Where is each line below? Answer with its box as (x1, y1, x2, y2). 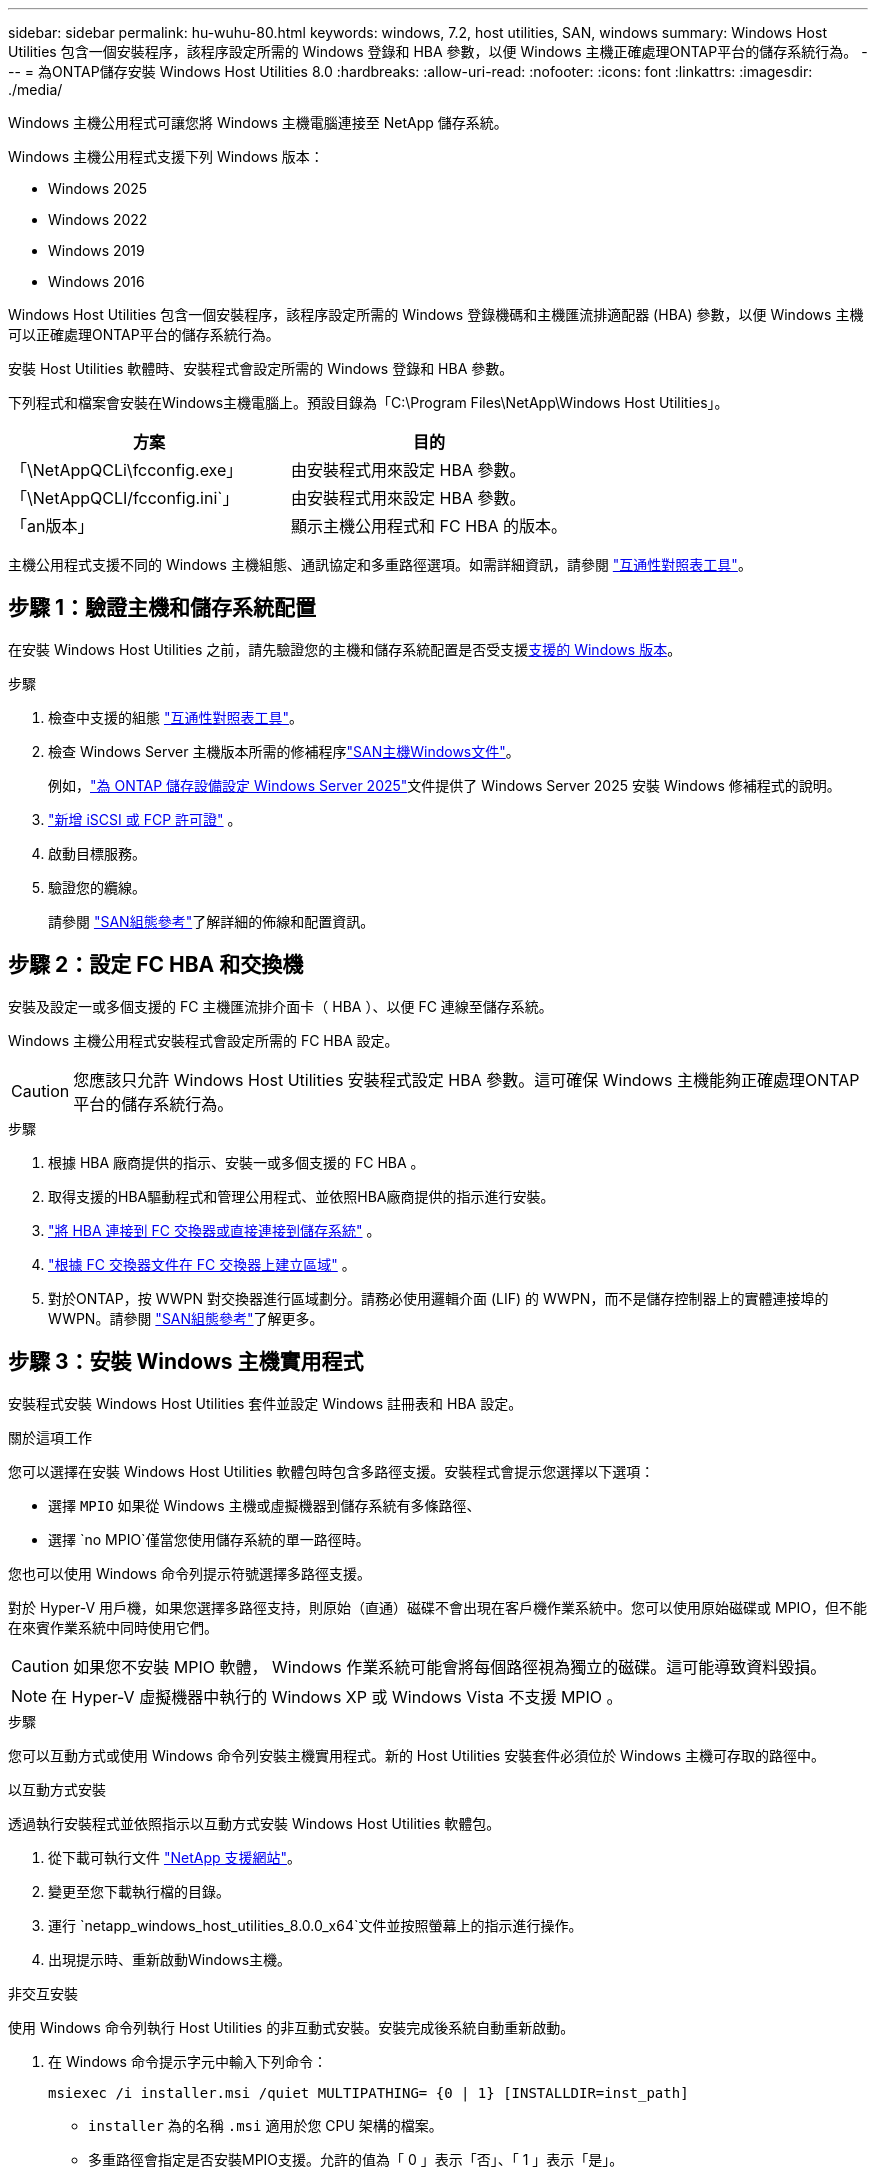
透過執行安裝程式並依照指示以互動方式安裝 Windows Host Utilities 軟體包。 (8, 1814, 501, 1832)
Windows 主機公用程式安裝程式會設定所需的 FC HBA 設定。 (8, 1031, 399, 1049)
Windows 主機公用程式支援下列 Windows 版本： (8, 148, 324, 165)
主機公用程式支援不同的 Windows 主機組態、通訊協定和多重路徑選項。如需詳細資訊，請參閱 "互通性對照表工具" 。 (8, 556, 752, 573)
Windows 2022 (48, 211, 148, 228)
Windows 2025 (48, 180, 148, 197)
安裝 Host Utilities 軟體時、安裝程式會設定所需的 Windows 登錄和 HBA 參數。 (8, 360, 514, 377)
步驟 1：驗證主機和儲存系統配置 (8, 595, 317, 621)
